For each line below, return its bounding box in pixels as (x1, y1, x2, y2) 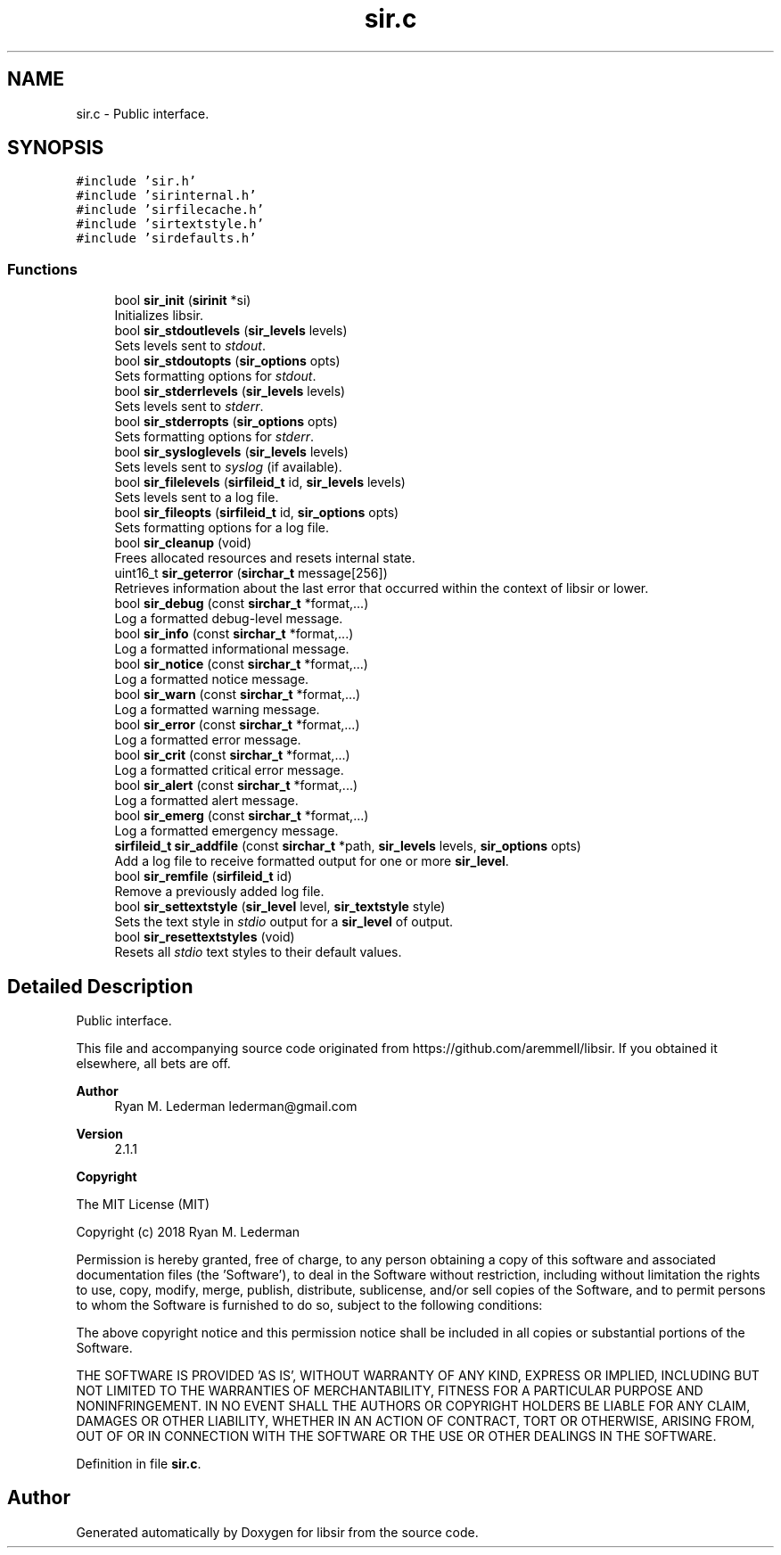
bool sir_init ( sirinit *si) (114, 292, 251, 309)
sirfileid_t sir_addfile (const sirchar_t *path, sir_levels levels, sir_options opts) (114, 838, 581, 854)
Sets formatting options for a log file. (114, 520, 330, 536)
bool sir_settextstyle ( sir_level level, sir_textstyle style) (114, 899, 446, 915)
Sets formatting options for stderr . (114, 429, 315, 445)
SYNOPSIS (7, 136, 104, 160)
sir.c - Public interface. (76, 105, 210, 121)
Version (76, 1126, 123, 1142)
